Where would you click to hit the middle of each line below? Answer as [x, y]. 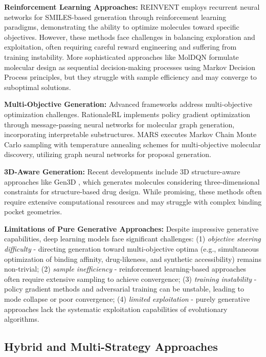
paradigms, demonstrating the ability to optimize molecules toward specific [122, 27]
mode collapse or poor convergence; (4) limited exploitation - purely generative [127, 299]
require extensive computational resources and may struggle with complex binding [133, 201]
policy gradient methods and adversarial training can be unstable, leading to [124, 289]
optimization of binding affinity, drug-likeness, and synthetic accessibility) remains [133, 259]
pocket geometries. [33, 211]
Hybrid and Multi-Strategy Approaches [111, 347]
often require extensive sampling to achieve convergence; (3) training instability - [130, 278]
